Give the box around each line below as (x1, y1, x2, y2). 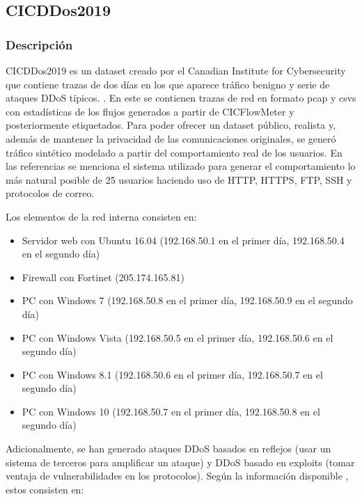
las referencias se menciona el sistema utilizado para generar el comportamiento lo (6, 159, 356, 173)
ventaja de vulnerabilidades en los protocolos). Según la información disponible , (6, 468, 349, 483)
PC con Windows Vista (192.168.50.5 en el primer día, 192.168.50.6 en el (22, 330, 333, 344)
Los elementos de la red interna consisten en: (6, 209, 197, 223)
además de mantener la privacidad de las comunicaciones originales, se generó (6, 131, 336, 145)
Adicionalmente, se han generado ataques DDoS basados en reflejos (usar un (6, 441, 331, 456)
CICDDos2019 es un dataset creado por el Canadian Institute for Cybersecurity (6, 63, 346, 77)
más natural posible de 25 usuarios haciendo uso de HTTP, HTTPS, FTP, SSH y (6, 172, 352, 187)
